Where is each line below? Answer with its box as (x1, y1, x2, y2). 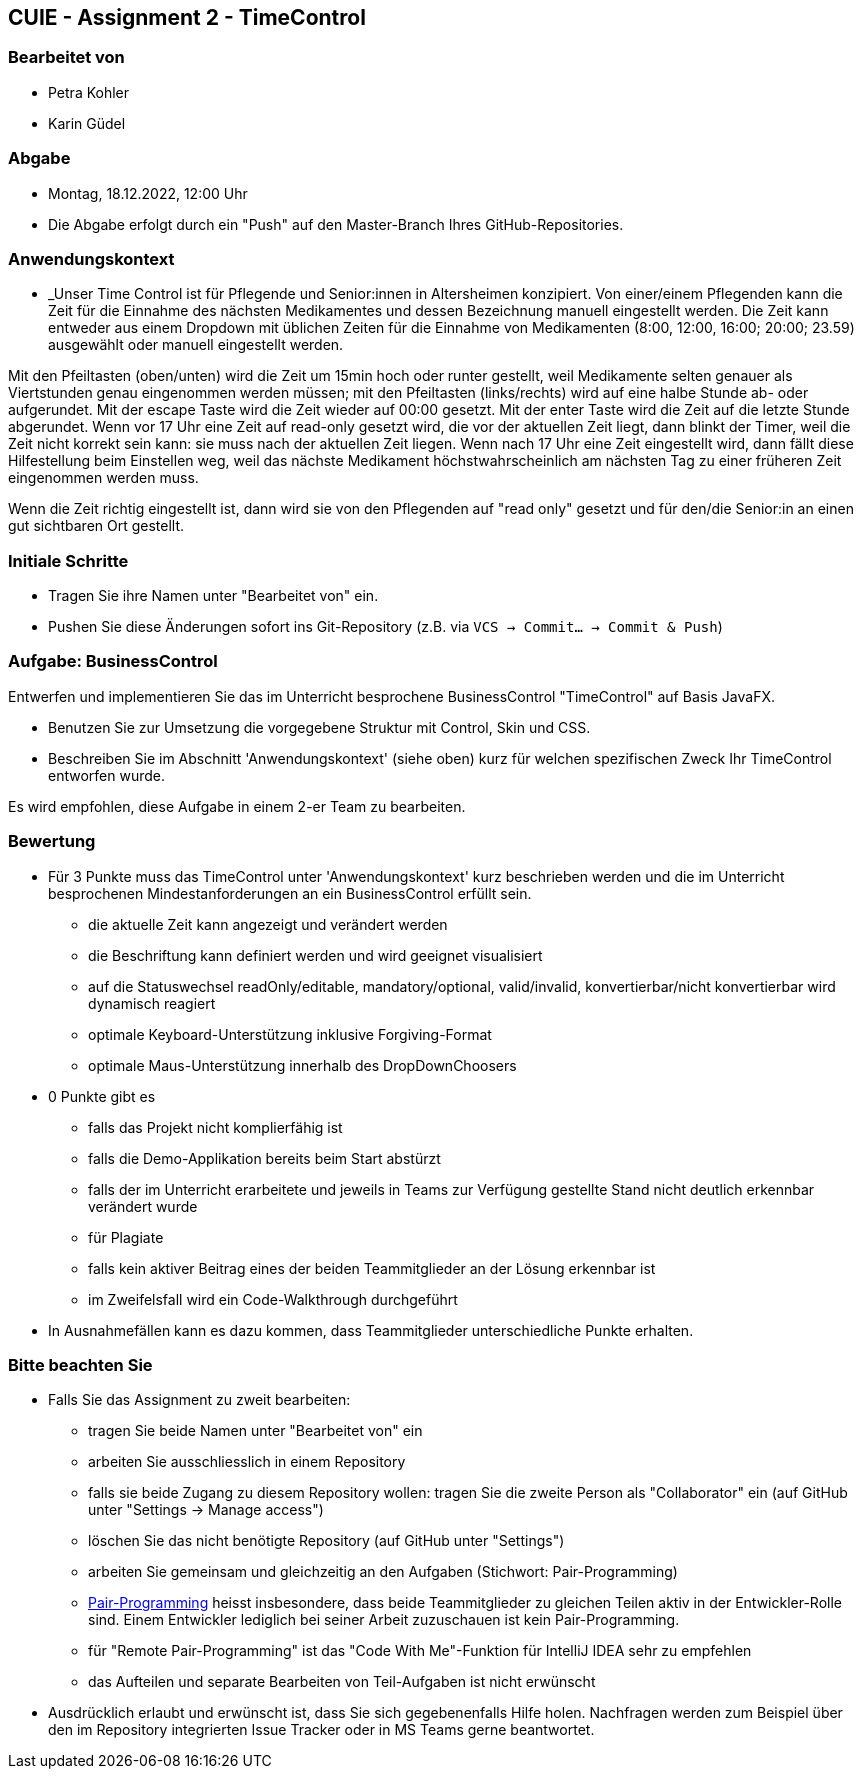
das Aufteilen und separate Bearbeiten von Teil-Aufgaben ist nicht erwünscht (88, 1673, 596, 1691)
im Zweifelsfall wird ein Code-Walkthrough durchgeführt (88, 1290, 458, 1308)
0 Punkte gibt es (48, 1087, 156, 1105)
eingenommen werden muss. (8, 469, 199, 487)
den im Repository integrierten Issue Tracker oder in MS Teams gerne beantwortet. (48, 1721, 595, 1739)
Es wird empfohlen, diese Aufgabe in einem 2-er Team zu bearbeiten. (8, 797, 466, 815)
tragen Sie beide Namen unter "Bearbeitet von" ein (88, 1422, 423, 1440)
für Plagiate (88, 1228, 164, 1246)
